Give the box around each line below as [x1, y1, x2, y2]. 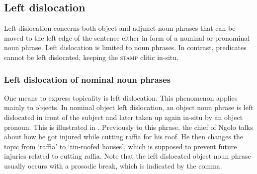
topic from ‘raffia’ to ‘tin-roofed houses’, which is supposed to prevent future [4, 141, 237, 151]
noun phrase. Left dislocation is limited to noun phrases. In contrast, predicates [4, 42, 247, 53]
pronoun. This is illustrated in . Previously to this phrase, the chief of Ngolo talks [4, 121, 253, 132]
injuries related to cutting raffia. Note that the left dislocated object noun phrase [4, 151, 251, 161]
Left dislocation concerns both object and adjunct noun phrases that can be [4, 23, 236, 33]
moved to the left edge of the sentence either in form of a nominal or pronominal [4, 32, 250, 43]
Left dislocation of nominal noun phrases [4, 73, 171, 85]
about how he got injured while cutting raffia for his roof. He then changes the [4, 131, 243, 142]
